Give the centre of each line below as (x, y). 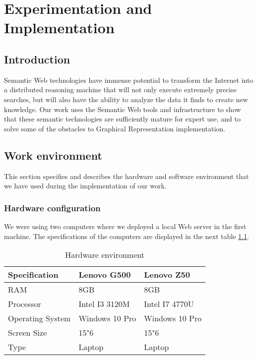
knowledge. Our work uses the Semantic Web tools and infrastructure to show (123, 109)
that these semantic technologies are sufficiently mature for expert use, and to (122, 119)
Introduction (37, 59)
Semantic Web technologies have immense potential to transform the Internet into (129, 80)
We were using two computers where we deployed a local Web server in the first (125, 226)
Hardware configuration (52, 208)
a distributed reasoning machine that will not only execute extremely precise (120, 90)
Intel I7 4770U (169, 304)
